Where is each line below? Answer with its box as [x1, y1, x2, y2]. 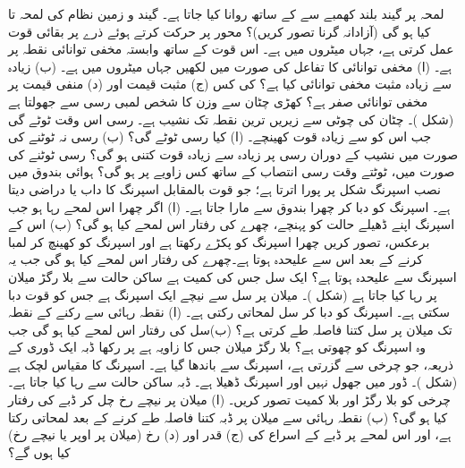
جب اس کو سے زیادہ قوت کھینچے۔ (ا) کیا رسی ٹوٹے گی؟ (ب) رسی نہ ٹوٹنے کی [8, 127, 432, 146]
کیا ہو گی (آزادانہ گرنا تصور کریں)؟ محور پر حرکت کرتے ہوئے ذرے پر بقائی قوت [8, 21, 431, 40]
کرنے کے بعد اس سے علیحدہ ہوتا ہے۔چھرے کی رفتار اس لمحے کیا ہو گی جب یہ [8, 250, 423, 268]
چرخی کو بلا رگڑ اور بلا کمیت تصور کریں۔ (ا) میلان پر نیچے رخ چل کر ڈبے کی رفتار [8, 390, 451, 409]
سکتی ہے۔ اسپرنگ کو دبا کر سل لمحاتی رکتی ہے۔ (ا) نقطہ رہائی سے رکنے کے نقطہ [8, 302, 451, 321]
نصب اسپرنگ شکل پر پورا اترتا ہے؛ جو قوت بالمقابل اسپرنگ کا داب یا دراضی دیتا [8, 179, 441, 198]
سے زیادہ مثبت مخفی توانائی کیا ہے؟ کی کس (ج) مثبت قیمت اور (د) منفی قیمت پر [8, 74, 452, 93]
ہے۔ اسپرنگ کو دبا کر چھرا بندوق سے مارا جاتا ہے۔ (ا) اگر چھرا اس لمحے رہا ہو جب [8, 197, 451, 216]
